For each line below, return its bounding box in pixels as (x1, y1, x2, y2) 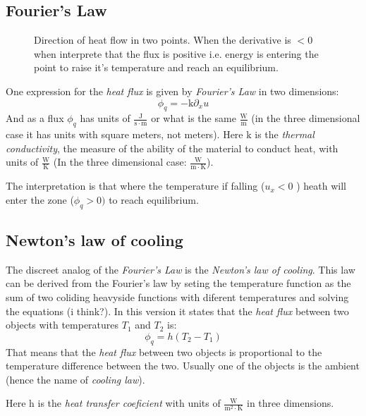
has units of (80, 111, 130, 126)
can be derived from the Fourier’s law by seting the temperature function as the (6, 276, 351, 290)
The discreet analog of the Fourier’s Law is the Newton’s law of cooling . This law (6, 262, 355, 276)
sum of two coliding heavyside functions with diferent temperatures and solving (6, 289, 349, 304)
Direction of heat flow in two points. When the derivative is (34, 32, 291, 47)
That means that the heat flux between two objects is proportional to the (6, 344, 322, 359)
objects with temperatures (6, 317, 119, 332)
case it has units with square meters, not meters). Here (6, 127, 243, 142)
